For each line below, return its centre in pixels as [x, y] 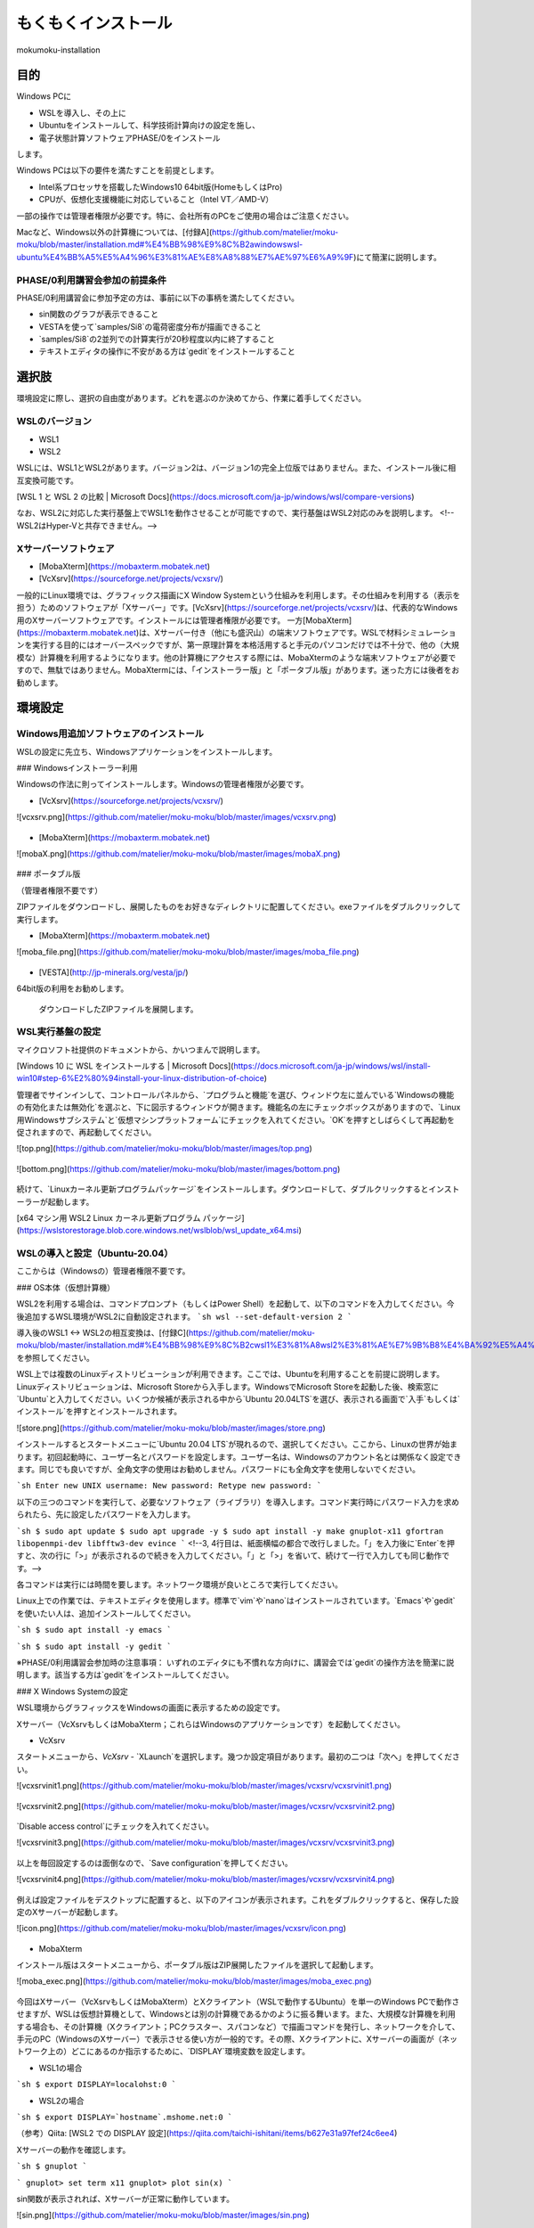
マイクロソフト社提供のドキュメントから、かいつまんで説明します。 [141, 1049]
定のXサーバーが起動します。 [70, 1912]
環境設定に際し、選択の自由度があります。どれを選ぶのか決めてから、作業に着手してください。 [191, 398]
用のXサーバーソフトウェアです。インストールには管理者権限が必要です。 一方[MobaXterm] [184, 620]
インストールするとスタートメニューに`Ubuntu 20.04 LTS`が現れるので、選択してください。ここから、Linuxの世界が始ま [237, 1445]
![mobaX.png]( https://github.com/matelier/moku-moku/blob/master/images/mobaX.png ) [178, 854]
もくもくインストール [94, 23]
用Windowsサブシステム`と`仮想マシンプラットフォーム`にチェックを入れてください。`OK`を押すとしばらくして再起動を [236, 1119]
